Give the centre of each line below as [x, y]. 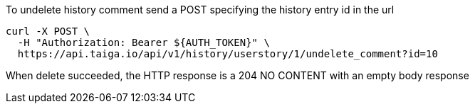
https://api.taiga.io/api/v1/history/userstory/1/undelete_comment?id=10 [228, 54]
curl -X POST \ [48, 31]
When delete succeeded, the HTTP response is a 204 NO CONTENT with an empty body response [237, 75]
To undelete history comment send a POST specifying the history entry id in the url [200, 10]
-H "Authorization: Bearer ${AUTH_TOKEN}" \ [143, 42]
